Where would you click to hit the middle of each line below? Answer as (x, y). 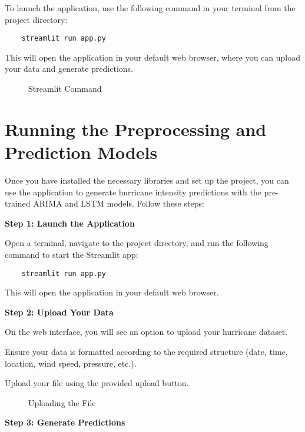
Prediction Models (81, 152)
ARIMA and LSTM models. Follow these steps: (119, 203)
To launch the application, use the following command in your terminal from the (150, 8)
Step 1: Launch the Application (70, 223)
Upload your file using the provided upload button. (97, 383)
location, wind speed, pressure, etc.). (71, 363)
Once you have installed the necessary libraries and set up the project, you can (147, 180)
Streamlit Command (65, 89)
